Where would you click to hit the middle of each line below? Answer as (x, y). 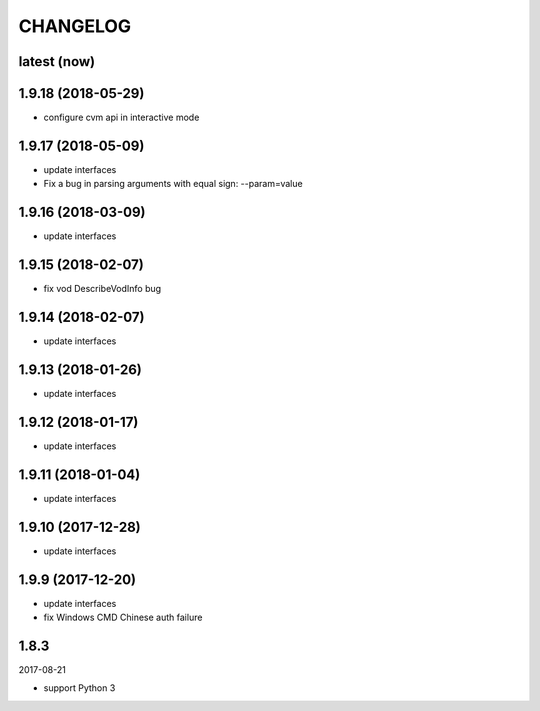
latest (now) (57, 61)
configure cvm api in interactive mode (121, 117)
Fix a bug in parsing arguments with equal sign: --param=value (173, 184)
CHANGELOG (75, 26)
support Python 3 (79, 688)
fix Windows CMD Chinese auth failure (123, 617)
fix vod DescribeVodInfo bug (102, 289)
